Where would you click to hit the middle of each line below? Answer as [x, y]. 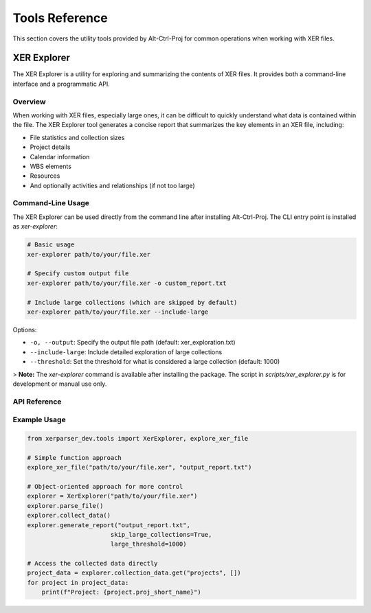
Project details [50, 147]
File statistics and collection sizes [77, 137]
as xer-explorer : [35, 227]
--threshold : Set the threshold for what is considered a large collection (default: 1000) [155, 362]
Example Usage [39, 420]
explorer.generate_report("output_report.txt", [109, 525]
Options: [25, 329]
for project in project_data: [78, 582]
